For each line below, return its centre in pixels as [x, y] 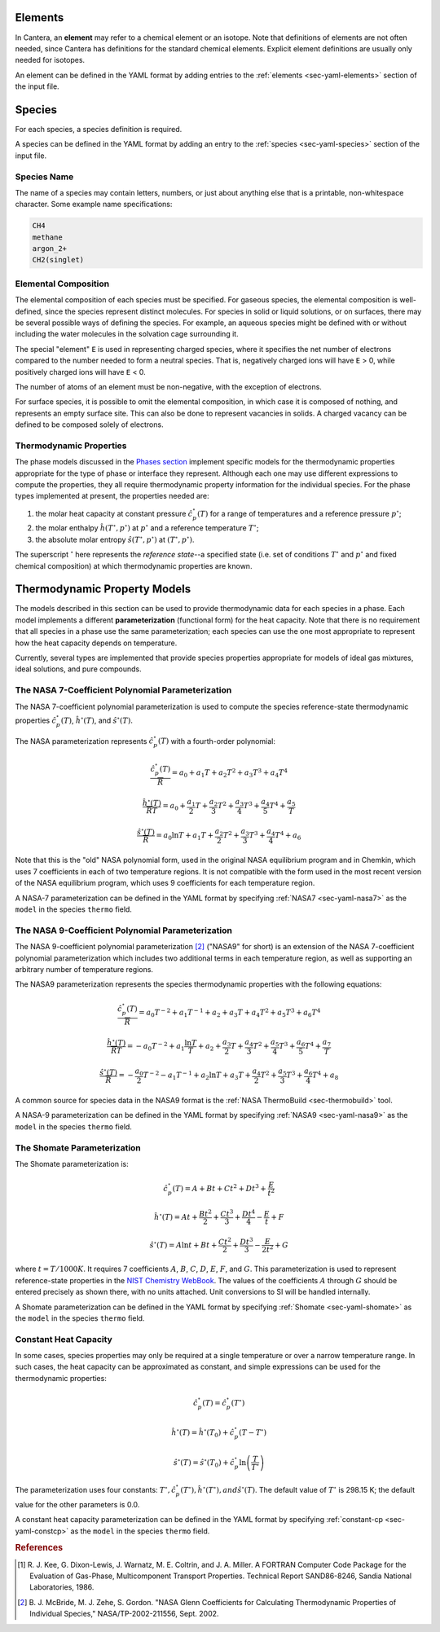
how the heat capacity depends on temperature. [96, 643]
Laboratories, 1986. [62, 1587]
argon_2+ [50, 249]
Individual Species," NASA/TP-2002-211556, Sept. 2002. [124, 1614]
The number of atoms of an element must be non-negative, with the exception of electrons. [168, 386]
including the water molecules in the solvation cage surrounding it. [127, 334]
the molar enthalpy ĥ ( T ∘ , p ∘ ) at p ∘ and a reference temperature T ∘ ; [147, 528]
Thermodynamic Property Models [103, 589]
